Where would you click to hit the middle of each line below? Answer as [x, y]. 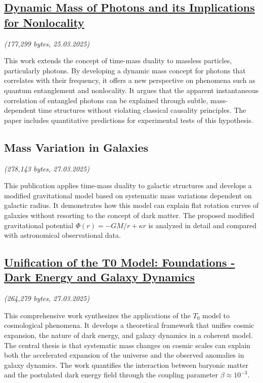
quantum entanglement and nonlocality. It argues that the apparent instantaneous [131, 90]
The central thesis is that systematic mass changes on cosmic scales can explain [127, 345]
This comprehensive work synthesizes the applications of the [97, 315]
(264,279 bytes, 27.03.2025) [47, 298]
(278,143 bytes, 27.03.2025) [47, 168]
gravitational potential [39, 225]
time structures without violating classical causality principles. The [142, 110]
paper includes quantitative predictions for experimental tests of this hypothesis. [129, 120]
